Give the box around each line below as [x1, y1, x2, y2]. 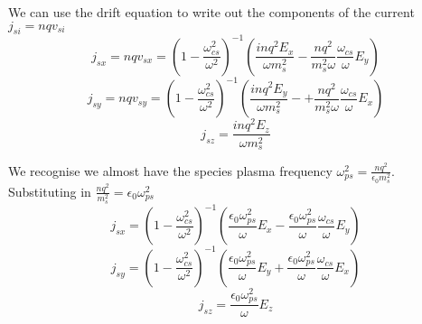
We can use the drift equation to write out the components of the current [8, 3, 415, 21]
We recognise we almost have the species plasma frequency [8, 161, 333, 180]
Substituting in [8, 181, 91, 200]
